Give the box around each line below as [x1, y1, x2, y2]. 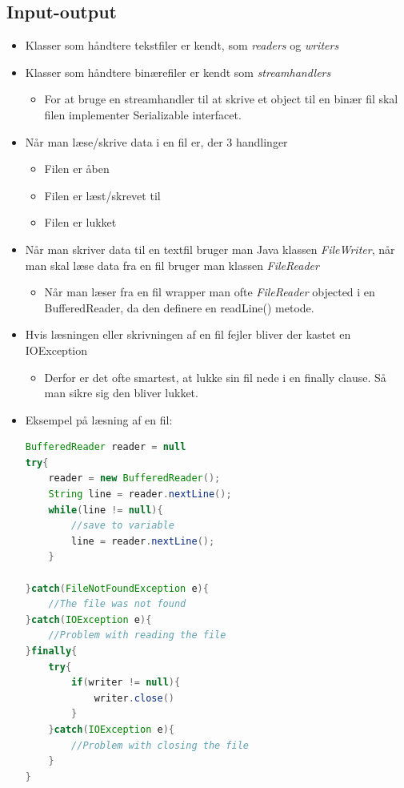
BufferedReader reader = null [25, 441, 186, 453]
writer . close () [94, 692, 174, 704]
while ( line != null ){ [48, 504, 163, 516]
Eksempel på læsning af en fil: [25, 411, 173, 428]
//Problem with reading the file [48, 629, 226, 641]
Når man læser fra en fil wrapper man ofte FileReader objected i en [44, 283, 375, 300]
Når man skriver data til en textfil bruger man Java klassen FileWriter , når [25, 240, 395, 257]
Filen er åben [44, 160, 110, 177]
